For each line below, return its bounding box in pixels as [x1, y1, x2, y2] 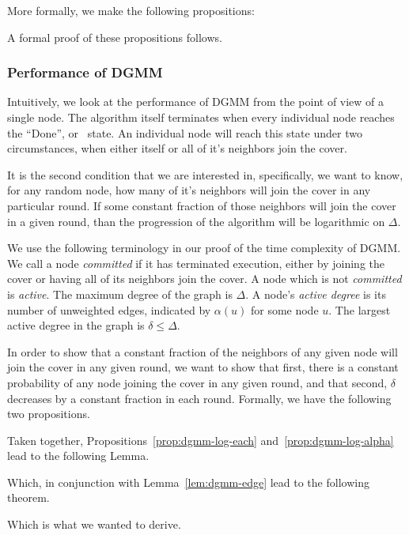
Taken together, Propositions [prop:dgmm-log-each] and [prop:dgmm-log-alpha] [7, 431, 394, 448]
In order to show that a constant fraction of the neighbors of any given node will [7, 343, 398, 360]
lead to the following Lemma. [7, 447, 150, 464]
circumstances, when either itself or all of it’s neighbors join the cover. [7, 140, 347, 156]
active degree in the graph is [7, 317, 145, 333]
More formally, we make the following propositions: [7, 2, 255, 18]
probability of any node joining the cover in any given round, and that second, [7, 374, 388, 390]
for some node [250, 301, 319, 318]
